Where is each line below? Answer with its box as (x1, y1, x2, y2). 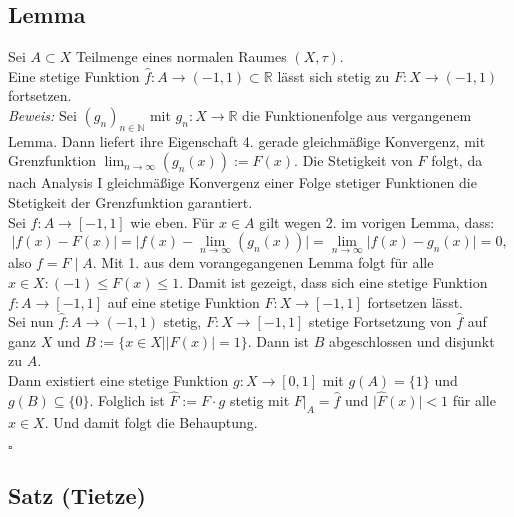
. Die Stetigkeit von (294, 150, 413, 171)
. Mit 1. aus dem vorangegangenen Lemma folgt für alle (92, 252, 434, 273)
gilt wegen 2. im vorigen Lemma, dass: (259, 211, 495, 232)
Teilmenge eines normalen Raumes (75, 46, 287, 67)
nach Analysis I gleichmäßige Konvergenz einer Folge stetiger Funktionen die (8, 172, 477, 193)
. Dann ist (247, 330, 310, 351)
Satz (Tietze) (8, 479, 146, 510)
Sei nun (8, 311, 54, 332)
